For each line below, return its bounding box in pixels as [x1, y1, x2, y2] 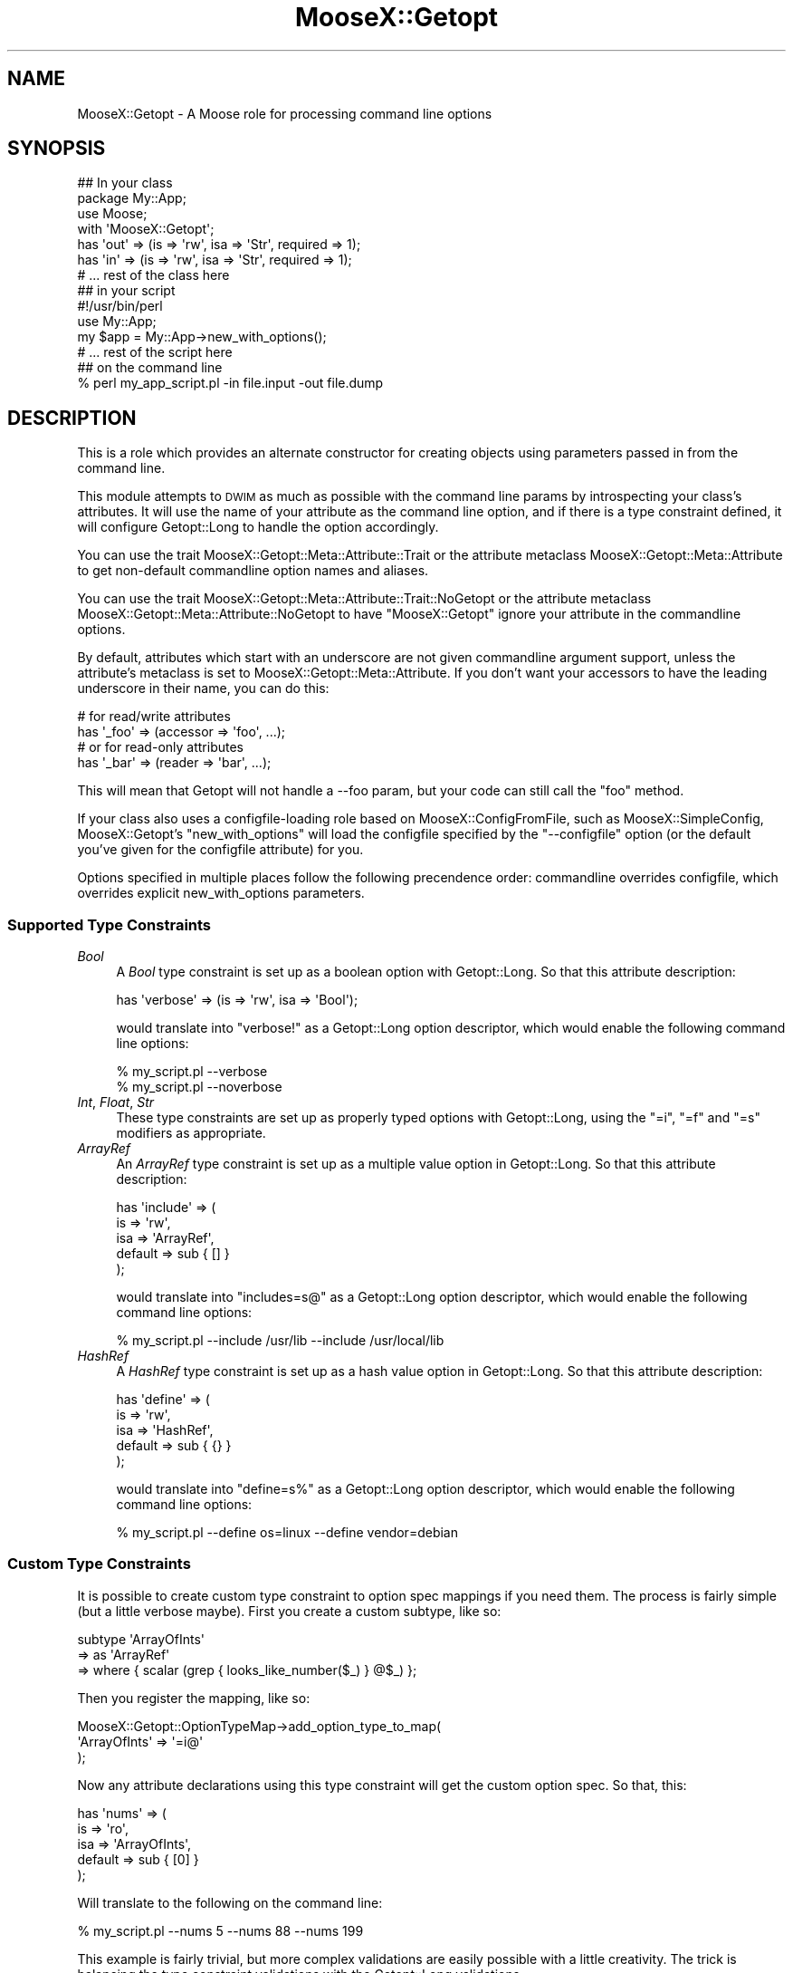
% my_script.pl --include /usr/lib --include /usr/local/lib [116, 1333, 444, 1349]
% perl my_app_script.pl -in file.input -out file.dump [77, 375, 384, 391]
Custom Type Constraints [7, 1554, 191, 1574]
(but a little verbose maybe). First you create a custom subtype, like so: [77, 1602, 502, 1619]
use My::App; [77, 313, 157, 330]
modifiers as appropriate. [116, 1125, 266, 1141]
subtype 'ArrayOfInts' [77, 1631, 205, 1647]
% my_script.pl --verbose [116, 1063, 268, 1080]
